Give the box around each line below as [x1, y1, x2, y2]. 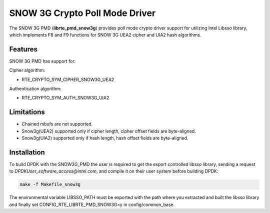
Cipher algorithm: [9, 67, 45, 73]
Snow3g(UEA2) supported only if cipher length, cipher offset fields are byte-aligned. [21, 128, 196, 134]
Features [9, 45, 37, 53]
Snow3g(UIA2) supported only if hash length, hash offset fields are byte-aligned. [21, 135, 188, 141]
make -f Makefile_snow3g [19, 181, 81, 187]
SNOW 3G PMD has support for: [9, 58, 76, 64]
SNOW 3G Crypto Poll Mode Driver [9, 7, 156, 18]
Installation [9, 148, 45, 156]
